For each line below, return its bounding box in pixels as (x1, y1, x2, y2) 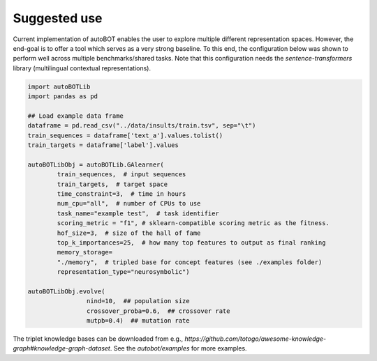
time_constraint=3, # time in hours (57, 190, 186, 198)
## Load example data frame (27, 112, 124, 120)
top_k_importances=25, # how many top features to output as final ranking (57, 238, 326, 247)
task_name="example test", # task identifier (57, 209, 219, 217)
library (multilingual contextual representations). (13, 63, 151, 72)
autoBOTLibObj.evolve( (27, 287, 105, 295)
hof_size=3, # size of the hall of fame (57, 229, 201, 237)
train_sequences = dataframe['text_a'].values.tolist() (27, 131, 223, 139)
